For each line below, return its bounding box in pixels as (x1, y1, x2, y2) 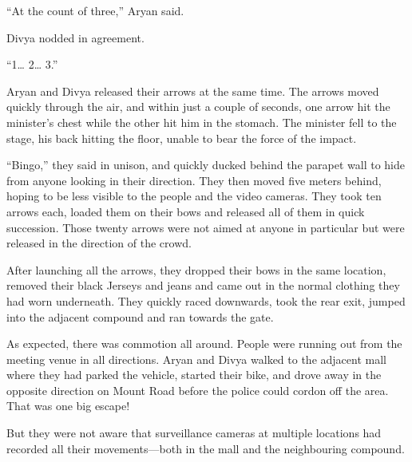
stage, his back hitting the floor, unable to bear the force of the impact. (6, 129, 357, 146)
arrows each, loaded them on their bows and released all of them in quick (6, 203, 365, 219)
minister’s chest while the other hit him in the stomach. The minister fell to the (6, 113, 397, 130)
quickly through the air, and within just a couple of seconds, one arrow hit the (6, 98, 390, 115)
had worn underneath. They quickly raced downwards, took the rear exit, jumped (6, 292, 406, 309)
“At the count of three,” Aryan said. (6, 2, 184, 18)
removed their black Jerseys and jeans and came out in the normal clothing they (6, 277, 400, 294)
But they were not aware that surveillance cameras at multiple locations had (6, 424, 382, 441)
